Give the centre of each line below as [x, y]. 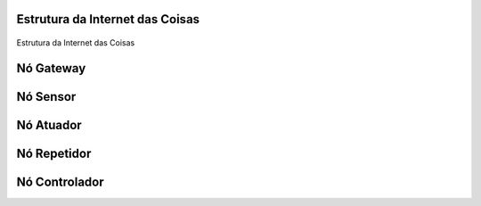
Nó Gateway [51, 68]
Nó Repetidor [54, 153]
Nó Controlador [60, 181]
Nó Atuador [49, 125]
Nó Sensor [46, 97]
